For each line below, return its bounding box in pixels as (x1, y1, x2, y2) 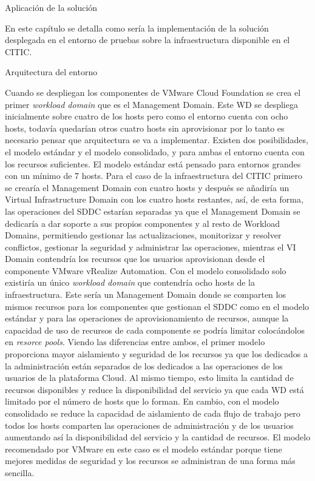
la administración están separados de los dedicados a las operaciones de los (5, 359, 283, 372)
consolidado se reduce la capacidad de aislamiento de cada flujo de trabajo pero (5, 407, 300, 419)
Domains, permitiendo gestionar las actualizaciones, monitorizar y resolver (5, 229, 282, 241)
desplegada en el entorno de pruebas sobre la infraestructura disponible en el (5, 33, 290, 46)
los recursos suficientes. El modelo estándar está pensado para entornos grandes (5, 157, 301, 170)
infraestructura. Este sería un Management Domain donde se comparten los (5, 288, 286, 301)
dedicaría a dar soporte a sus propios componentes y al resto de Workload (5, 217, 280, 229)
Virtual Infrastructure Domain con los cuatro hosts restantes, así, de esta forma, (5, 193, 303, 206)
